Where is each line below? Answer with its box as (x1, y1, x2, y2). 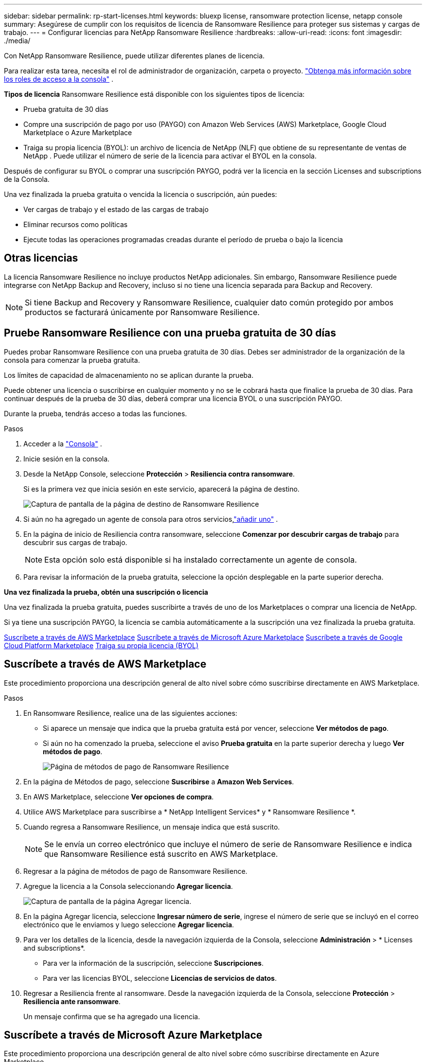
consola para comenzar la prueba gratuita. (4, 355, 140, 364)
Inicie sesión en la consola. (23, 454, 110, 463)
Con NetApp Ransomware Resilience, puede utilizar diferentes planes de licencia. (4, 52, 265, 60)
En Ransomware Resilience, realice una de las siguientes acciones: (23, 708, 237, 717)
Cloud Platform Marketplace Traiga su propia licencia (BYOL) (4, 641, 199, 650)
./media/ (4, 36, 31, 45)
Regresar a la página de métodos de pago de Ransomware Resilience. (23, 867, 248, 875)
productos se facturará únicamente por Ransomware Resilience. (25, 307, 260, 317)
